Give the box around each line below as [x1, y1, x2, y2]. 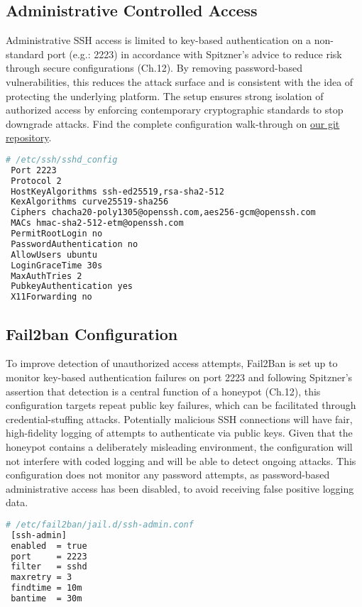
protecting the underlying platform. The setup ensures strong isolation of [6, 88, 324, 103]
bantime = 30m [11, 594, 82, 604]
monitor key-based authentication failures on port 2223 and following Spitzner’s [6, 370, 353, 384]
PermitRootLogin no [11, 229, 103, 239]
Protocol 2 [11, 175, 62, 186]
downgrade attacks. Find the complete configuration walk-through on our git [6, 116, 340, 131]
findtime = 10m [11, 583, 82, 594]
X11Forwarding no [11, 292, 92, 302]
